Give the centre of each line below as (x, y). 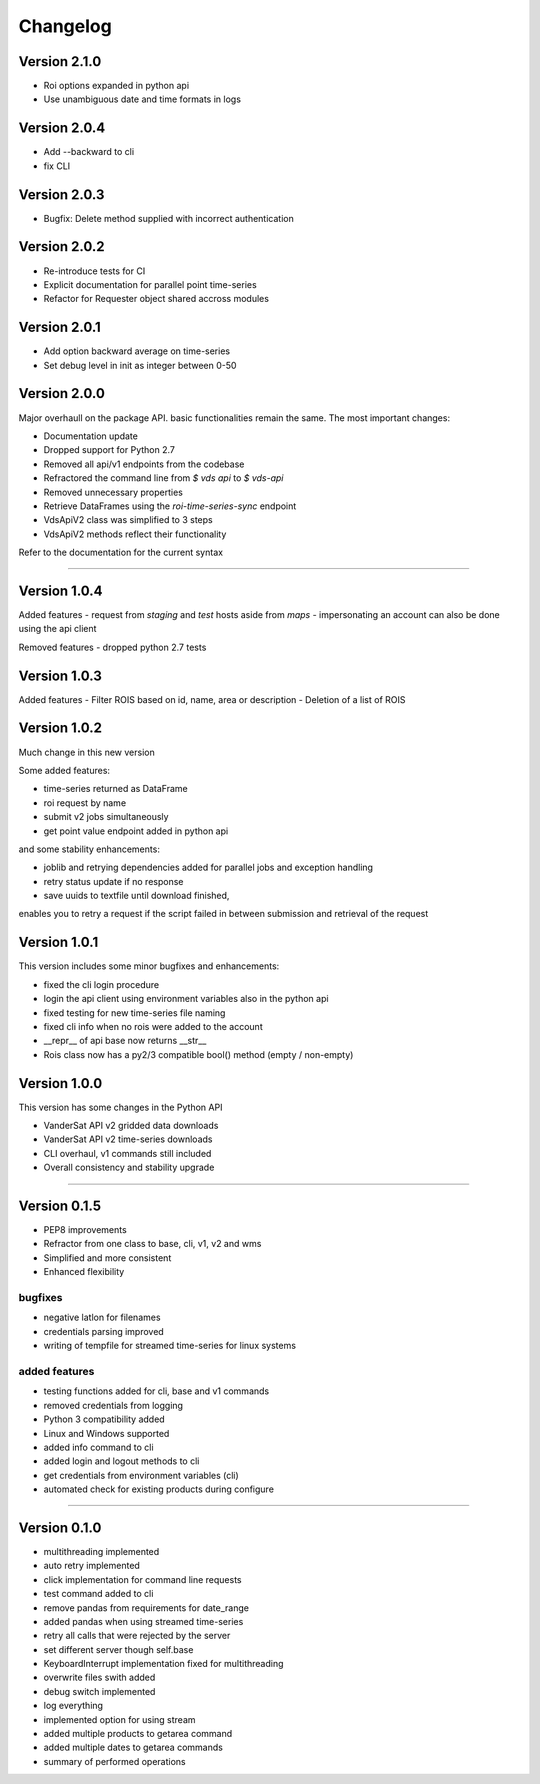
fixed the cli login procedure (101, 984)
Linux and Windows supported (106, 1433)
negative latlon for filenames (102, 1317)
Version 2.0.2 (61, 246)
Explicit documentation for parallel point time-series (150, 284)
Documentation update (91, 436)
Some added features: (64, 770)
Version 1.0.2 (60, 728)
